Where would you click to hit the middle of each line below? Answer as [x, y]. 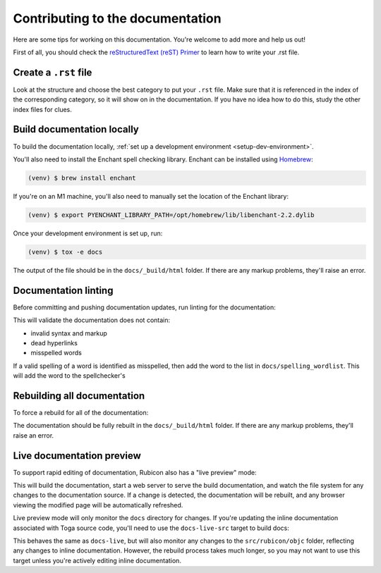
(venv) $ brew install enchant [82, 178]
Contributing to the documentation [117, 18]
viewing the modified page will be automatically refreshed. [98, 505]
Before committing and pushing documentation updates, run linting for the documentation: [144, 307]
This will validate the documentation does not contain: [92, 320]
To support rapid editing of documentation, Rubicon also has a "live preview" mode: [135, 472]
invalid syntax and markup [69, 333]
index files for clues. [42, 109]
